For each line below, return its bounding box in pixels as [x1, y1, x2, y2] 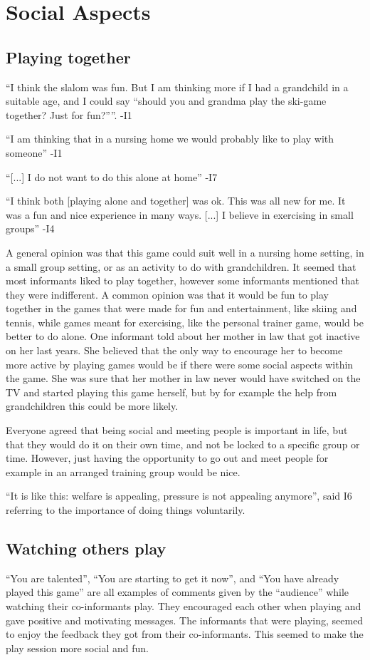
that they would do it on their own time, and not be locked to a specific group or [6, 436, 360, 451]
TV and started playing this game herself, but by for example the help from [6, 384, 337, 399]
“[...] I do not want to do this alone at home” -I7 [6, 169, 218, 184]
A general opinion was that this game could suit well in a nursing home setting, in [6, 244, 364, 259]
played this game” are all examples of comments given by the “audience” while [6, 584, 349, 599]
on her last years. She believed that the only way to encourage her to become [6, 343, 343, 358]
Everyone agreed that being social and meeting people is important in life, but [6, 423, 348, 438]
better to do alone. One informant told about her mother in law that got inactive [6, 329, 360, 344]
